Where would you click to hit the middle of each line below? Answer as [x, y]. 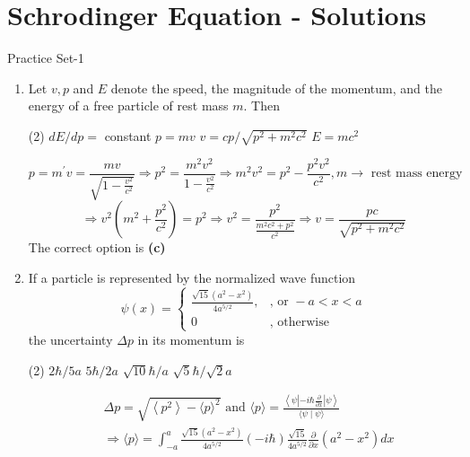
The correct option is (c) [97, 247]
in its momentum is [191, 339]
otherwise [303, 322]
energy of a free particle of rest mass [128, 105]
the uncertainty [70, 339]
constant [128, 135]
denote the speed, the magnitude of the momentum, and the [276, 88]
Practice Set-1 [46, 58]
